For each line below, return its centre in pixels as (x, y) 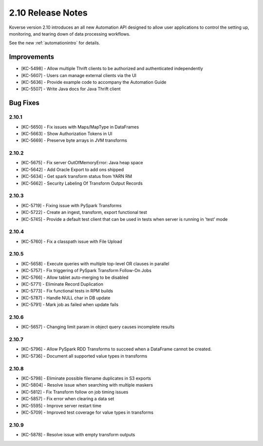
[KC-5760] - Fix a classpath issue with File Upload (72, 241)
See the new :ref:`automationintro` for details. (55, 43)
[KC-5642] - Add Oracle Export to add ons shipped (73, 169)
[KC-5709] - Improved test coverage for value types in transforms (87, 412)
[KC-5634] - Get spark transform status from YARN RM (77, 176)
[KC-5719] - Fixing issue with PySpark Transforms (71, 205)
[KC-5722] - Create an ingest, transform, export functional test (84, 213)
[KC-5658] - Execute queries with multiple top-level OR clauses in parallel (95, 264)
